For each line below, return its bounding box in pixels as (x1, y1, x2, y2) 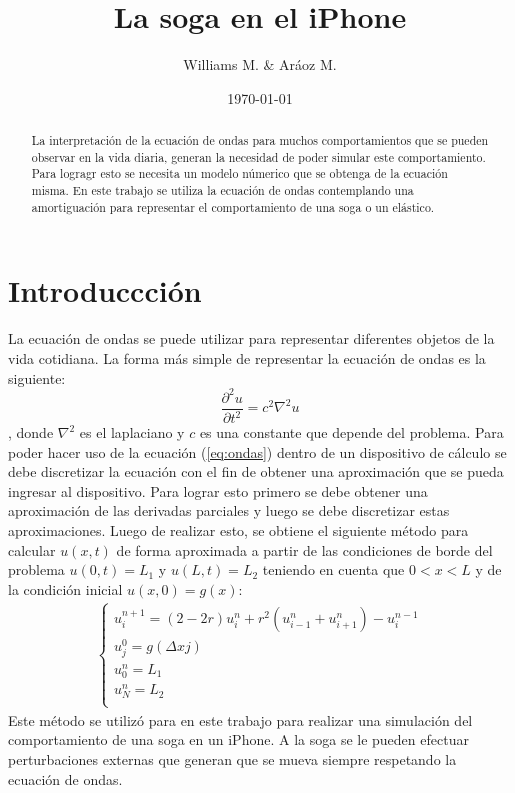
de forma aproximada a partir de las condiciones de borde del (116, 539, 493, 560)
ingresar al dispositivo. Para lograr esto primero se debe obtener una (8, 480, 428, 501)
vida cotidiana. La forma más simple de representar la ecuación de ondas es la (8, 347, 486, 368)
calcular (8, 539, 56, 560)
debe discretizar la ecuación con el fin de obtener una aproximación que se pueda (8, 461, 504, 482)
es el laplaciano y (79, 422, 185, 443)
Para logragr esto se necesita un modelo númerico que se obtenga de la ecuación (31, 165, 448, 182)
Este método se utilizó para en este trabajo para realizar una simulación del (8, 709, 473, 730)
